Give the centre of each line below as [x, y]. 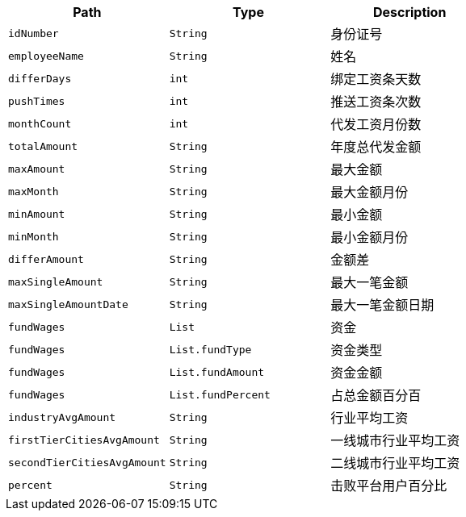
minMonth [34, 236]
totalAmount [43, 146]
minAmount [37, 214]
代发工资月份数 [376, 124]
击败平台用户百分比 [389, 486]
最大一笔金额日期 [382, 305]
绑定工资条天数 [376, 79]
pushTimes [37, 101]
